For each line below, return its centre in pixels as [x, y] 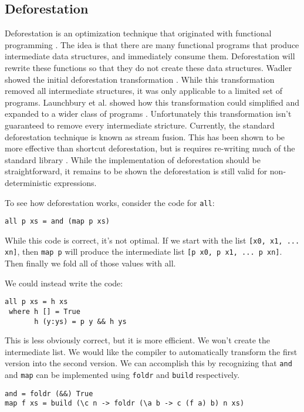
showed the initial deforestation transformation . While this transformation [140, 79]
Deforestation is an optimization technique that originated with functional [138, 33]
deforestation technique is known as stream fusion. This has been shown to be [145, 136]
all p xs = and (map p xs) [57, 222]
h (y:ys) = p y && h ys [80, 321]
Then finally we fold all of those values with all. [90, 263]
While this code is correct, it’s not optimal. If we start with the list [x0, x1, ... [152, 240]
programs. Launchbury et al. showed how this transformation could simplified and [152, 102]
